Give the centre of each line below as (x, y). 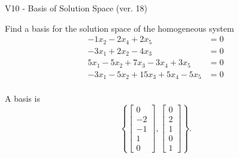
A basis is (22, 98)
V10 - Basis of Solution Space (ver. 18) (76, 8)
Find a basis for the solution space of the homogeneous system (119, 28)
